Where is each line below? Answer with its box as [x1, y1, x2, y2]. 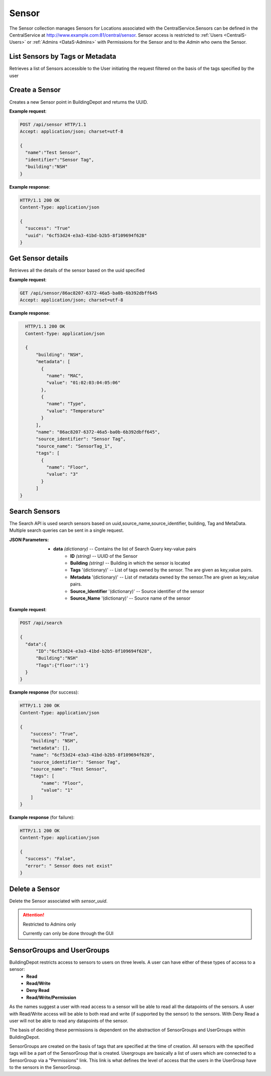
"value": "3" [46, 471, 79, 477]
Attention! [23, 912, 45, 918]
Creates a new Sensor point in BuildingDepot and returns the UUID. [9, 99, 148, 105]
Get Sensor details [9, 254, 69, 263]
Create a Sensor [9, 86, 61, 94]
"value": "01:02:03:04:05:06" [46, 380, 120, 386]
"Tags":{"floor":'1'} [36, 662, 89, 668]
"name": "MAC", [46, 373, 84, 378]
